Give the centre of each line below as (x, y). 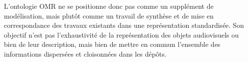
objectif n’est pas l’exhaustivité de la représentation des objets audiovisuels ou (122, 34)
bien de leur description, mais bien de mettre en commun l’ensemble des (112, 44)
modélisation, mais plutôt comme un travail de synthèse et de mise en (109, 15)
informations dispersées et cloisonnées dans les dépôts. (85, 53)
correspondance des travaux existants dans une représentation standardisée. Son (124, 25)
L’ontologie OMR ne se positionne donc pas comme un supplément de (109, 6)
